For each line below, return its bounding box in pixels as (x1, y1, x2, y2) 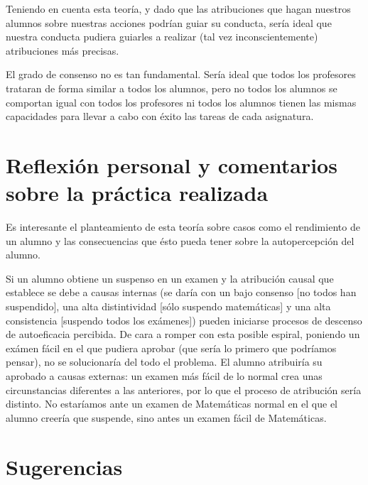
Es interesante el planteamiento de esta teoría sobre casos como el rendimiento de (6, 219, 360, 234)
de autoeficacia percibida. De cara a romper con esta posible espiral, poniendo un (6, 327, 360, 342)
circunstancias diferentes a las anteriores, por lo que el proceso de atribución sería (6, 382, 362, 397)
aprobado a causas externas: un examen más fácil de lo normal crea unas (6, 369, 323, 383)
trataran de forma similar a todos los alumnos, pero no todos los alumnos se (6, 80, 337, 95)
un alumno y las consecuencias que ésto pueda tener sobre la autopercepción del (6, 233, 355, 248)
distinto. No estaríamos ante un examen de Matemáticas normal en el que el (6, 396, 337, 411)
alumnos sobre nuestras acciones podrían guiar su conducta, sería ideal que (6, 15, 332, 30)
